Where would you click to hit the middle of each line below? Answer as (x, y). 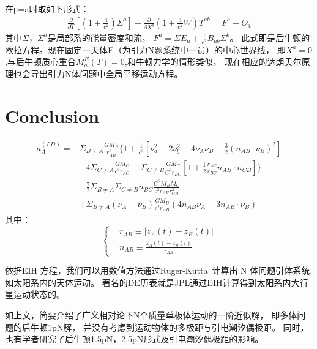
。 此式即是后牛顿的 (270, 37)
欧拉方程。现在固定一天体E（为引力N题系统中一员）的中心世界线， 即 (145, 49)
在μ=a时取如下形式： (47, 9)
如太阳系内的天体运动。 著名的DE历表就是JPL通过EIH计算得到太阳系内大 (152, 282)
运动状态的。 (39, 294)
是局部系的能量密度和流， (99, 37)
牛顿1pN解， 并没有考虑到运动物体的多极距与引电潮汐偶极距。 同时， (170, 327)
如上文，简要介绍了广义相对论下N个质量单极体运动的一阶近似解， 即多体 (151, 315)
